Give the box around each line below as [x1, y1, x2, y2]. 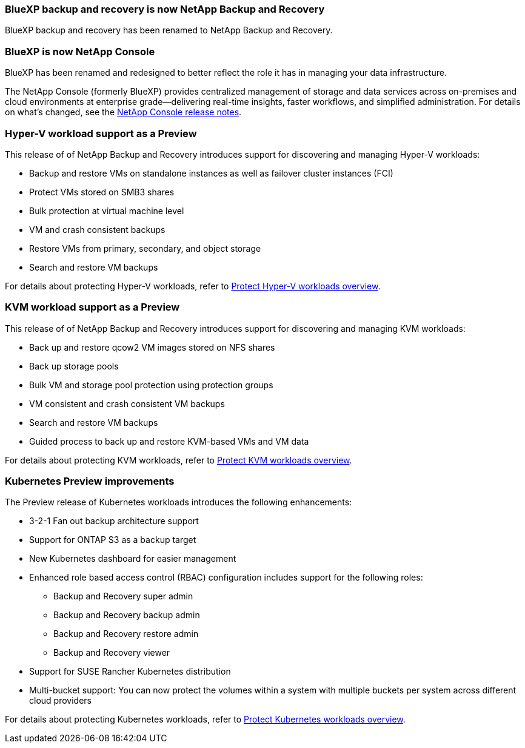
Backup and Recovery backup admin [53, 610, 200, 621]
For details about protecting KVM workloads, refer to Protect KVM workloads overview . [5, 454, 352, 465]
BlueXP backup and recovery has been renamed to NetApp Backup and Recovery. [5, 25, 333, 36]
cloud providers [29, 695, 92, 706]
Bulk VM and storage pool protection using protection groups [29, 379, 273, 390]
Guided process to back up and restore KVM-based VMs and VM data [29, 436, 309, 446]
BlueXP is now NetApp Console [5, 45, 155, 58]
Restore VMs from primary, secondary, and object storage [29, 243, 261, 254]
